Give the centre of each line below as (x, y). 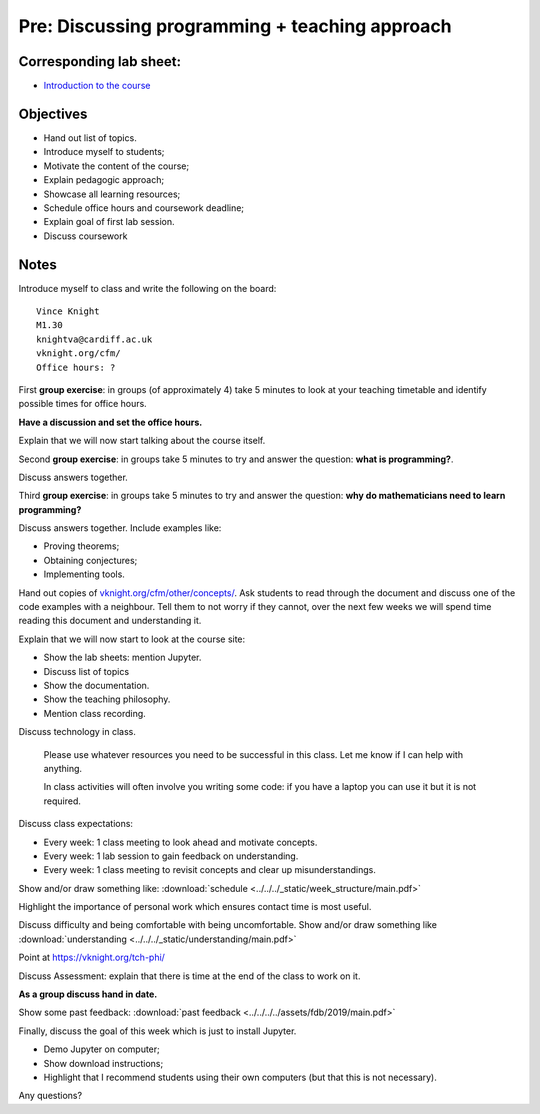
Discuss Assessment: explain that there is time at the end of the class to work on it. (189, 976)
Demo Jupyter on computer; (101, 1049)
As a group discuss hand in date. (88, 994)
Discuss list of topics (86, 671)
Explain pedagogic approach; (104, 180)
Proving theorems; (81, 546)
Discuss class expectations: (76, 824)
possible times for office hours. (82, 404)
